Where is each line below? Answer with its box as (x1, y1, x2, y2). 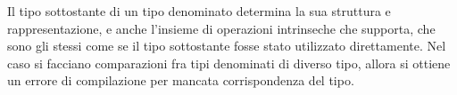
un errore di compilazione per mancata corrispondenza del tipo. (7, 71, 354, 90)
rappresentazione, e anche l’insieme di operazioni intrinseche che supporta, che (7, 19, 436, 37)
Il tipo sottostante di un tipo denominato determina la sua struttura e (7, 2, 391, 20)
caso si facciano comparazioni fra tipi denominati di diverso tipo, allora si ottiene (7, 53, 451, 72)
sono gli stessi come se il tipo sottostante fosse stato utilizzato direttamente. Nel (7, 36, 446, 55)
